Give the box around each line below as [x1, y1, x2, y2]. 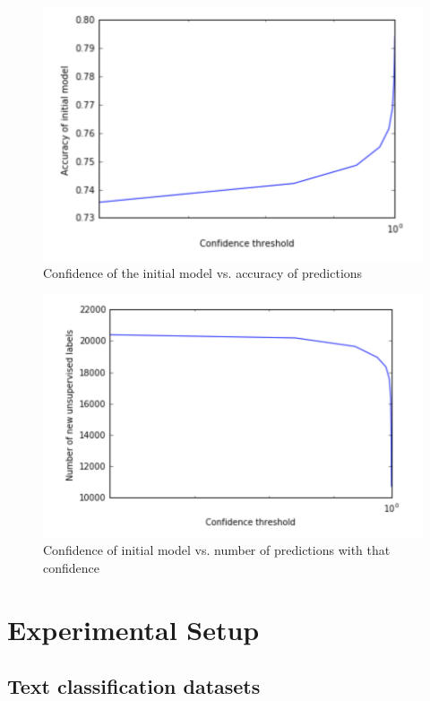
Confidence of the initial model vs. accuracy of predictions [43, 264, 363, 282]
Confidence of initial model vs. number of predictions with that [43, 541, 391, 559]
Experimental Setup [7, 610, 260, 647]
